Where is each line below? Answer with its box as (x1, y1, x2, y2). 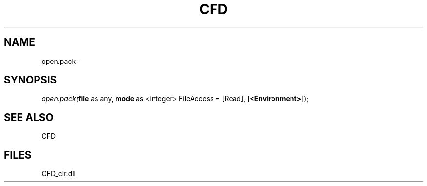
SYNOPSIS (4, 74, 57, 86)
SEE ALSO (4, 111, 54, 124)
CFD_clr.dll (41, 169, 76, 178)
